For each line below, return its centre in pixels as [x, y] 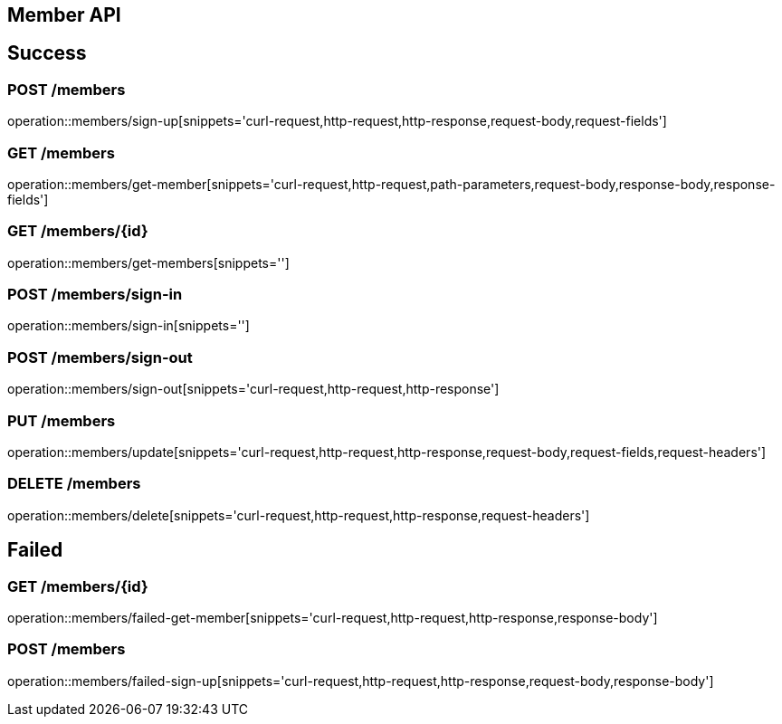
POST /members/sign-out [100, 357]
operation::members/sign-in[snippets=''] [129, 326]
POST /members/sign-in [95, 295]
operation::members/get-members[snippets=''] [148, 262]
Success [47, 53]
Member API [64, 15]
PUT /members [62, 420]
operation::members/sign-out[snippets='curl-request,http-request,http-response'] [253, 389]
